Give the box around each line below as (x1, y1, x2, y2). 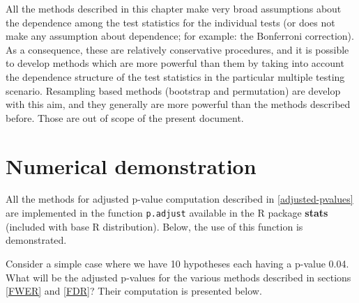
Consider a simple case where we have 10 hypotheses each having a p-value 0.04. (6, 256, 349, 270)
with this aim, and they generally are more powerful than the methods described (6, 97, 351, 111)
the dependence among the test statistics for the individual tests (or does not (6, 15, 335, 29)
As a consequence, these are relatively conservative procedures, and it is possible (6, 42, 349, 56)
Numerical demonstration (6, 151, 257, 180)
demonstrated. (6, 233, 67, 247)
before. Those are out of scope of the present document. (6, 110, 244, 125)
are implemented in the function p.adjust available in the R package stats (6, 205, 328, 220)
